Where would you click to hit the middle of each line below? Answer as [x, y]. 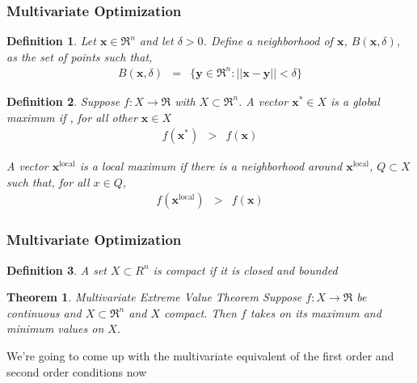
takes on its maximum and [316, 312]
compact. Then [200, 312]
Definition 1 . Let [51, 41]
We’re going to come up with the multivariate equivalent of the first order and [200, 355]
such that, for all [48, 181]
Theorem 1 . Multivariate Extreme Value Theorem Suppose [154, 297]
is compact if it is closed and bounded [245, 269]
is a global [355, 101]
